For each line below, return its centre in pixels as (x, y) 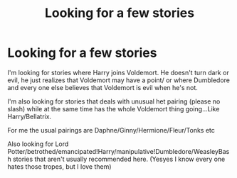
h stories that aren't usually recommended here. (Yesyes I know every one (116, 159)
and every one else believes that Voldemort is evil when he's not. (102, 87)
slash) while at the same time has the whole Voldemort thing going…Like (114, 109)
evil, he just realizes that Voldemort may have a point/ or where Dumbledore (118, 80)
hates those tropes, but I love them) (59, 166)
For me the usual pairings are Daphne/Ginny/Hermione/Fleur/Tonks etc (111, 130)
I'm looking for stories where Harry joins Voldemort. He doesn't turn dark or (118, 72)
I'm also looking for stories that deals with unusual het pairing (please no (114, 101)
